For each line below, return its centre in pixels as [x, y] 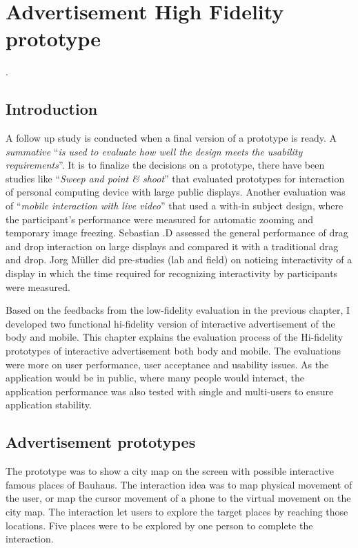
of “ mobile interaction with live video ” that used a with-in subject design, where [175, 206]
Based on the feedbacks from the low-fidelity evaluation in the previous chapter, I [178, 310]
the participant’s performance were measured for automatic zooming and [160, 219]
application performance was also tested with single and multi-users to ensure [170, 391]
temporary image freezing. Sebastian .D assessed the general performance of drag [177, 233]
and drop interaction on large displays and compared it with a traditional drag [172, 246]
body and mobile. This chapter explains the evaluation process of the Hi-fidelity [175, 337]
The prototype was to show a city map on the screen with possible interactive [170, 471]
